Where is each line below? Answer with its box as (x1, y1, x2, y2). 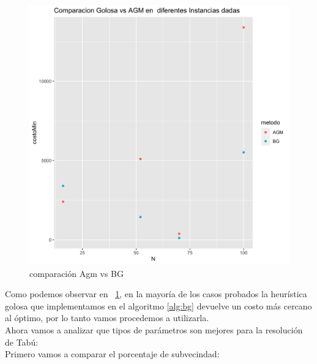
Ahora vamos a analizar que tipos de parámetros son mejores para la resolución (5, 323, 303, 336)
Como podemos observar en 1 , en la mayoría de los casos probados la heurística (5, 287, 307, 300)
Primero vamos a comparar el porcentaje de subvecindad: (5, 347, 220, 360)
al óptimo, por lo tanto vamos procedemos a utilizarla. (5, 311, 209, 324)
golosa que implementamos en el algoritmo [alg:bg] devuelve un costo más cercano (5, 299, 312, 312)
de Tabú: (5, 335, 39, 348)
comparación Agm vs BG (29, 267, 124, 279)
